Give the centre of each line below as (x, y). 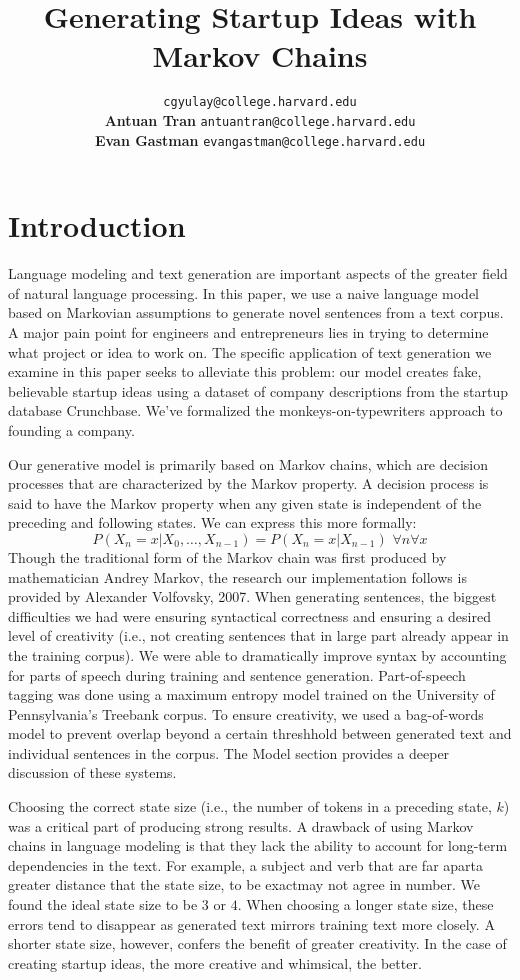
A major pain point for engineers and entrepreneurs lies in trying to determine (248, 332)
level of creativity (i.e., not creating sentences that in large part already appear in (258, 635)
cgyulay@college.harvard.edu (260, 102)
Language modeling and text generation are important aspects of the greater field (258, 273)
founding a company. (71, 429)
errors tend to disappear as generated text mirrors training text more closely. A (251, 923)
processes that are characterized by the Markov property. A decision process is (248, 483)
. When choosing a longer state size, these (365, 904)
